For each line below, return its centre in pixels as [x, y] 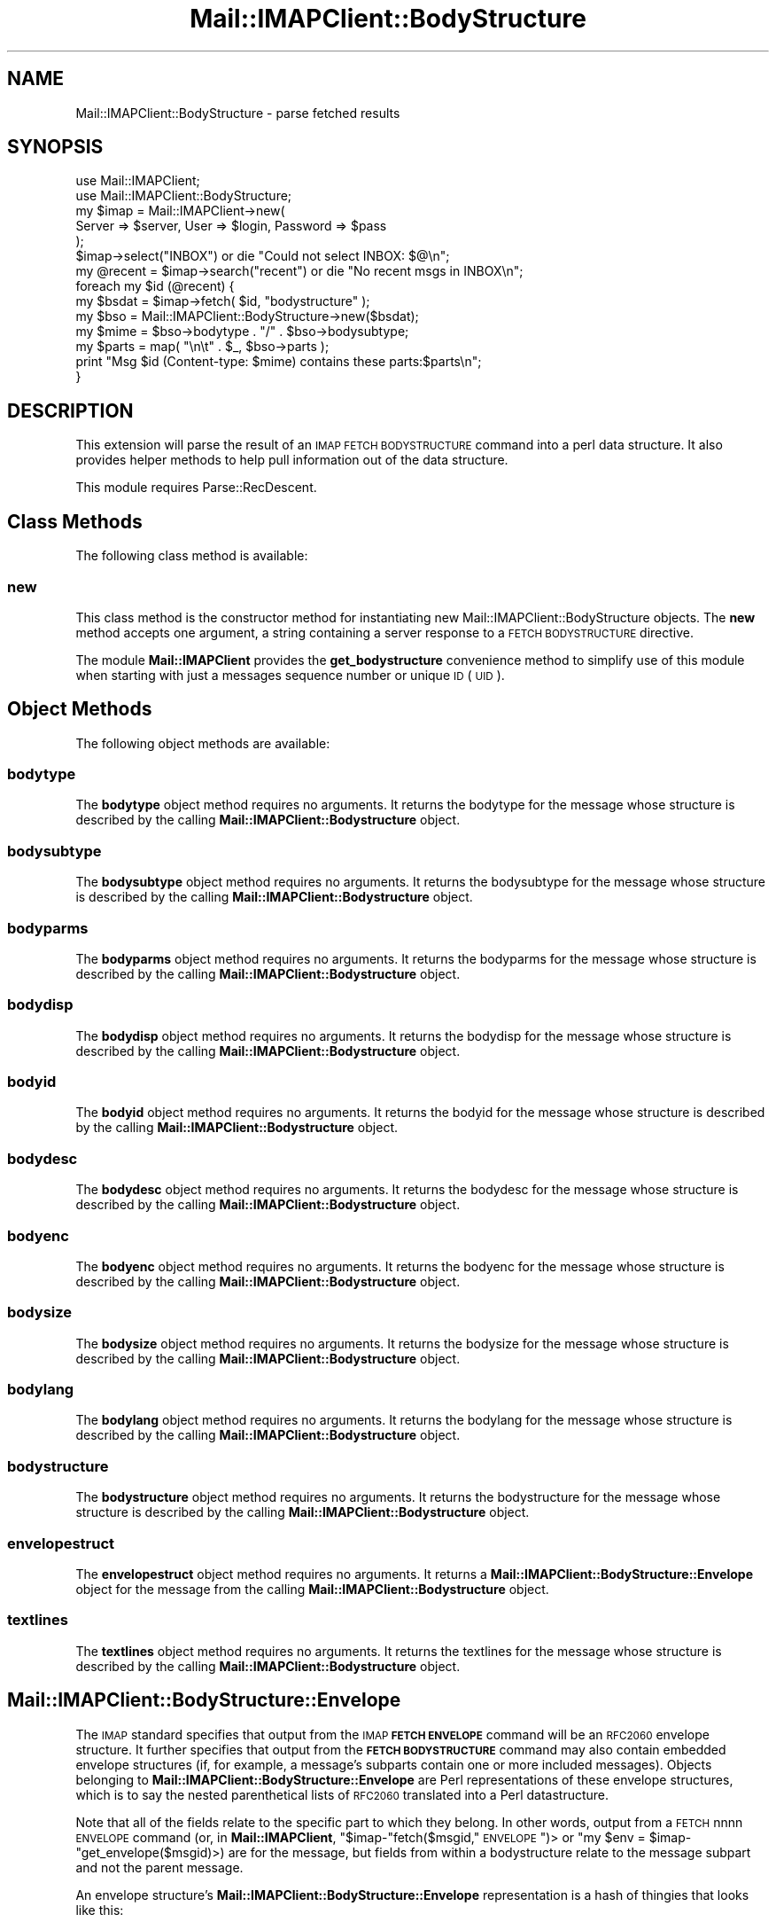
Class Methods [75, 521]
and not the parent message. [159, 1867]
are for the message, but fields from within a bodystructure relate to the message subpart [489, 1852]
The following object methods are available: [203, 743]
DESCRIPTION [70, 410]
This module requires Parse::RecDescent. [196, 488]
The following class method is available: [192, 556]
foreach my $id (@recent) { [155, 286]
